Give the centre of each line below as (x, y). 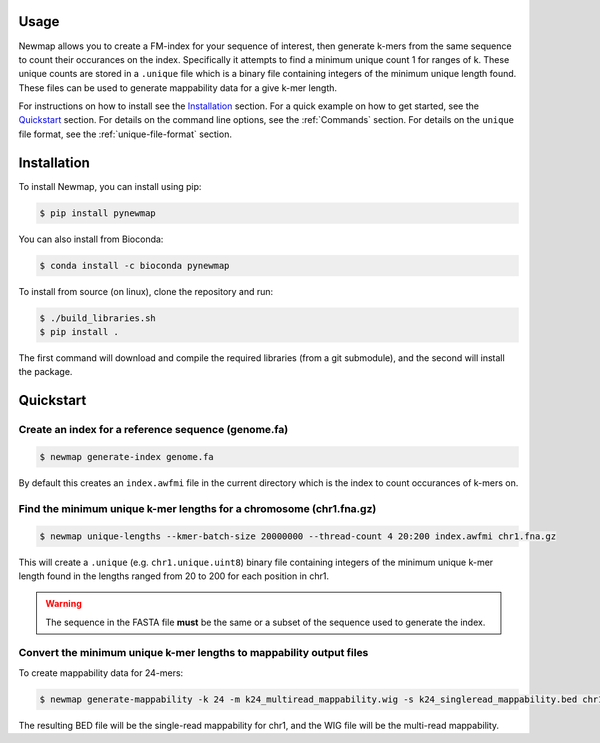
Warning (63, 604)
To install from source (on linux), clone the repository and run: (146, 291)
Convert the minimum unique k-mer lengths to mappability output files (193, 653)
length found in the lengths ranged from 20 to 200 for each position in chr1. (174, 576)
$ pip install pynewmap (98, 213)
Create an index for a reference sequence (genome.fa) (153, 430)
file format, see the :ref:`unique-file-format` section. (125, 134)
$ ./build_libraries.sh (98, 318)
